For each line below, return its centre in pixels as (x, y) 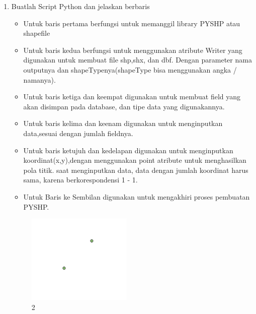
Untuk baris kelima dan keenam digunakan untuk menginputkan (123, 123)
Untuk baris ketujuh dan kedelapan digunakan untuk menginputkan (128, 150)
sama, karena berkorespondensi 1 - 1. (80, 180)
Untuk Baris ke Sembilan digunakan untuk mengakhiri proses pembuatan (137, 196)
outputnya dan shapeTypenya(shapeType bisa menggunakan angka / (130, 69)
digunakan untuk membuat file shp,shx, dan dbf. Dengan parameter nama (138, 60)
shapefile (37, 33)
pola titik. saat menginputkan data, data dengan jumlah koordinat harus (136, 170)
